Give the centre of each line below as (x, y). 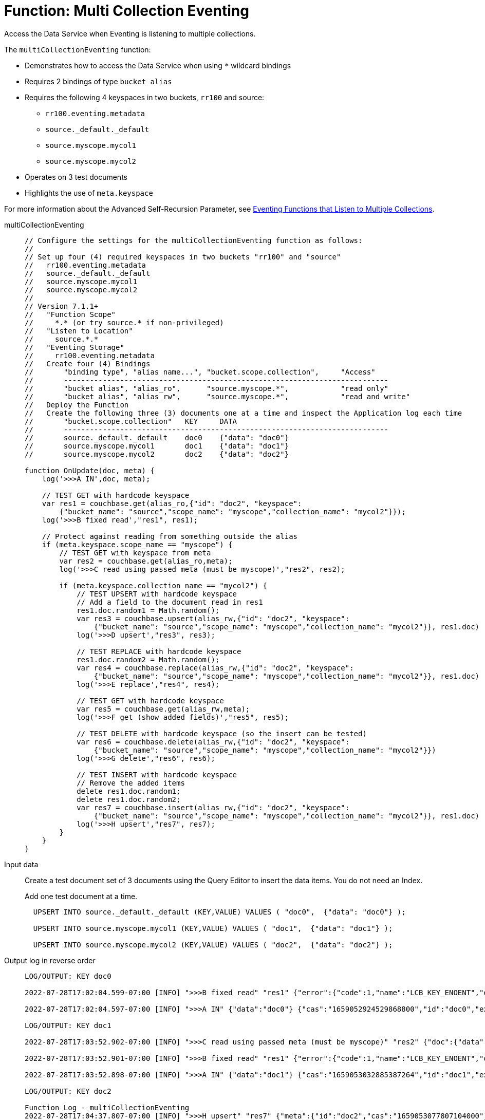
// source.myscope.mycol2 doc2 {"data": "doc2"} (157, 454)
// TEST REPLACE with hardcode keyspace (159, 651)
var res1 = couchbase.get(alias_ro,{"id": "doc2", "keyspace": (172, 503)
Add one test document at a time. (81, 896)
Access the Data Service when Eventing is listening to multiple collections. (130, 33)
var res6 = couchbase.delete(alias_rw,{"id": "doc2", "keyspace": (213, 742)
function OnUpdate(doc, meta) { (90, 470)
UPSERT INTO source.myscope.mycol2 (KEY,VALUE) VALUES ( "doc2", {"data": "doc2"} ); (213, 945)
